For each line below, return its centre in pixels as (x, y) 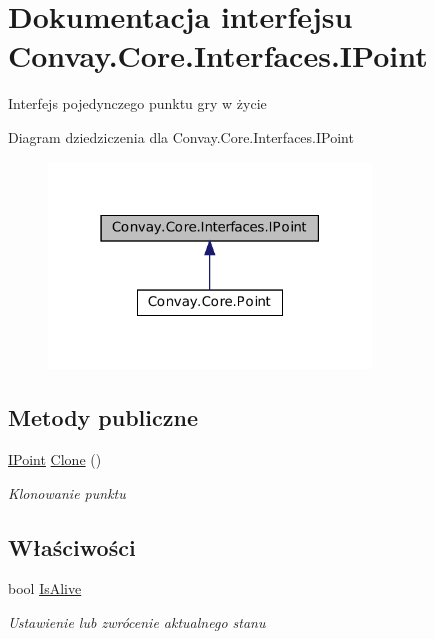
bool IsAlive (45, 588)
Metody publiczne (103, 417)
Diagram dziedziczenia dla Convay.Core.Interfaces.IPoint (181, 136)
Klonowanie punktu (67, 492)
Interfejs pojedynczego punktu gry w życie (137, 103)
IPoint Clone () (55, 458)
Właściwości (72, 546)
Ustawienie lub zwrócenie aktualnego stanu (137, 621)
